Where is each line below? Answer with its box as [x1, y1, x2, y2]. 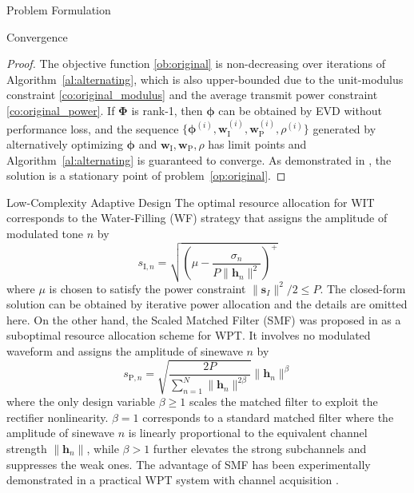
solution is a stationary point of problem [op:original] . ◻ [6, 167, 286, 184]
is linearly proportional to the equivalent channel [128, 424, 368, 441]
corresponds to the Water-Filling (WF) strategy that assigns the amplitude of [6, 209, 388, 226]
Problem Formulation [6, 2, 111, 18]
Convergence [6, 28, 68, 45]
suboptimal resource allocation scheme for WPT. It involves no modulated [6, 327, 371, 344]
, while [86, 440, 119, 456]
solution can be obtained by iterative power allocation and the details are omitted [6, 296, 408, 312]
